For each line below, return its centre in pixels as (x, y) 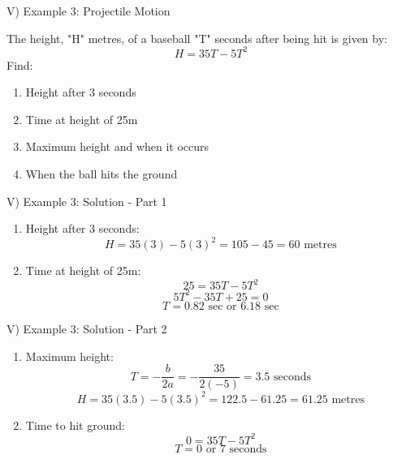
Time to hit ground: (75, 425)
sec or (222, 306)
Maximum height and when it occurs (117, 146)
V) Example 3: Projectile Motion (89, 11)
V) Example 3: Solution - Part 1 (87, 201)
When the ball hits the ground (101, 174)
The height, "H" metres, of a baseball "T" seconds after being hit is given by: (197, 38)
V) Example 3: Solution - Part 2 (87, 328)
